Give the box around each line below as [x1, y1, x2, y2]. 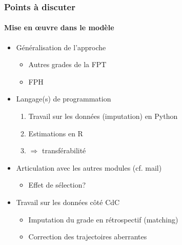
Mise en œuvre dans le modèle [4, 22, 114, 33]
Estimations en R [28, 128, 83, 138]
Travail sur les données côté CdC [16, 196, 120, 207]
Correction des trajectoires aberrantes [28, 231, 147, 242]
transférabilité [42, 145, 86, 156]
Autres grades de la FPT [28, 59, 107, 70]
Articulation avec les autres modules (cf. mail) [16, 162, 162, 173]
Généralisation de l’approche [16, 42, 106, 52]
